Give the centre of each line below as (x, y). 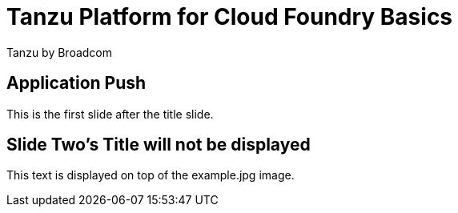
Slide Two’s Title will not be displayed (159, 145)
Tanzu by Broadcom (60, 52)
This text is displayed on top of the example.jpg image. (151, 175)
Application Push (76, 83)
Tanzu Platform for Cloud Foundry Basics (230, 17)
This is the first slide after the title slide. (110, 114)
